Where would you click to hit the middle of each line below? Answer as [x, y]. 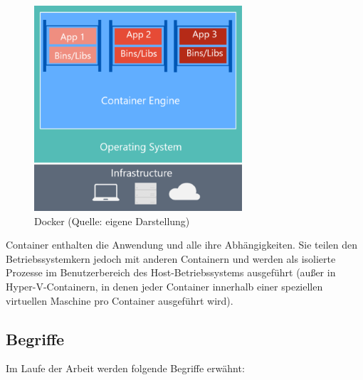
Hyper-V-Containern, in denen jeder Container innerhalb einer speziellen [164, 286]
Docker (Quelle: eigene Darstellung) [112, 221]
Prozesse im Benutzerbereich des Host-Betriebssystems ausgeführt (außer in [171, 272]
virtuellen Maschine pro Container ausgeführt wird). [120, 300]
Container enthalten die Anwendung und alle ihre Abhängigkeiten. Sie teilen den [182, 245]
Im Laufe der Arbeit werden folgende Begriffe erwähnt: [125, 368]
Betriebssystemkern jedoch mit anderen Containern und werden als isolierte [171, 258]
